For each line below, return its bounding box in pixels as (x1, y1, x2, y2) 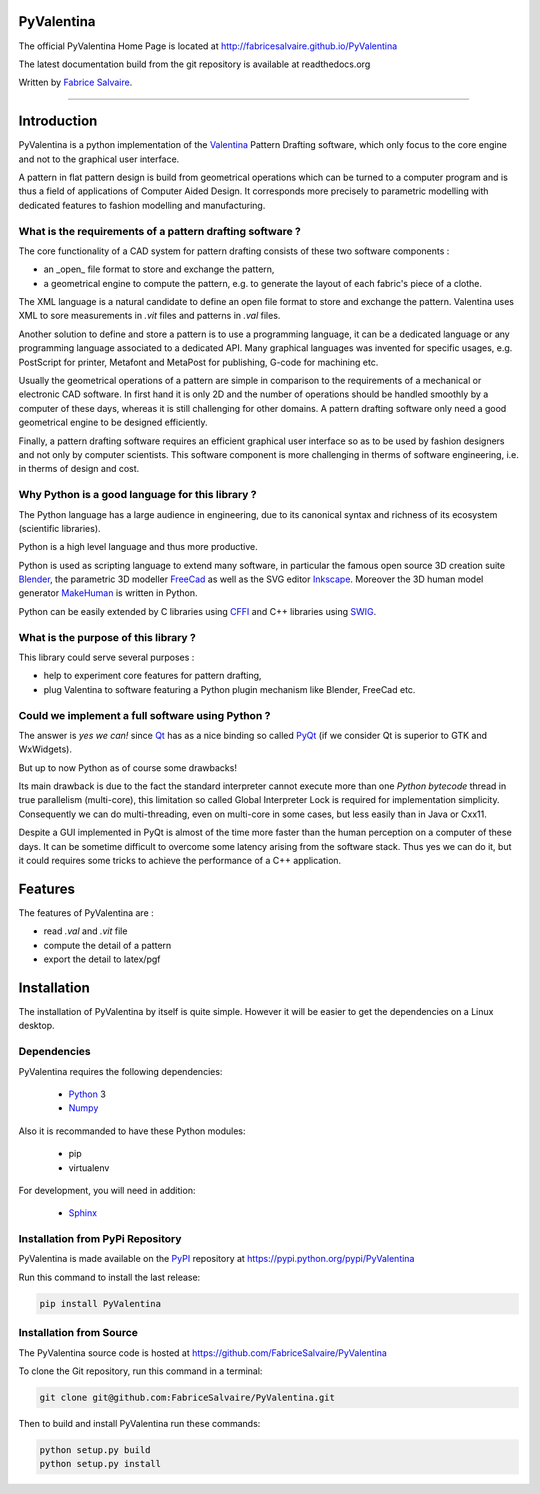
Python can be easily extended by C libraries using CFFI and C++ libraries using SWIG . (18, 605, 377, 617)
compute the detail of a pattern (43, 939, 172, 951)
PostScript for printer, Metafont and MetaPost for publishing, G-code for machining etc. (18, 356, 379, 368)
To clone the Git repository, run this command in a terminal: (18, 1365, 263, 1377)
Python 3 (68, 1088, 107, 1100)
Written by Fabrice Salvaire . (18, 76, 133, 89)
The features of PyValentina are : (18, 906, 154, 919)
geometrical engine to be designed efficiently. (18, 416, 209, 429)
